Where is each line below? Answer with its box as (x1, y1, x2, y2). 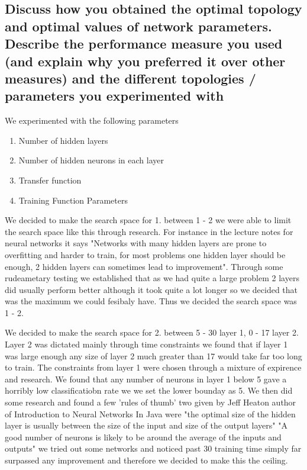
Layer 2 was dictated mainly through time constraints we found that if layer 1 (5, 338, 288, 350)
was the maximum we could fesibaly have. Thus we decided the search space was (5, 295, 297, 307)
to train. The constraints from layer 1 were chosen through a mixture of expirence (5, 361, 302, 374)
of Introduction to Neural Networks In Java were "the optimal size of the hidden (5, 407, 296, 420)
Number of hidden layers (18, 134, 108, 146)
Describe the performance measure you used (5, 34, 283, 53)
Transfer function (18, 173, 82, 186)
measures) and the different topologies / (5, 69, 256, 87)
